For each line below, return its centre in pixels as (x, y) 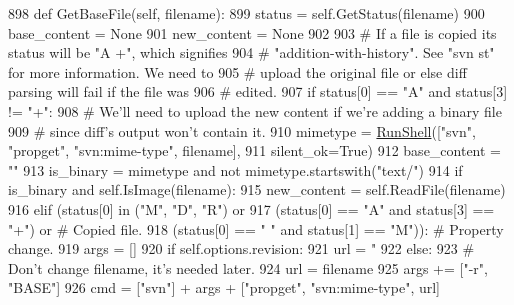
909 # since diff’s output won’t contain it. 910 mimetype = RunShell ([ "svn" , (242, 130)
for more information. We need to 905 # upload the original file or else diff (237, 71)
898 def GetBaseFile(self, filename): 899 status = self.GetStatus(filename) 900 (246, 13)
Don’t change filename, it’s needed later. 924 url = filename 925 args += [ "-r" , (248, 267)
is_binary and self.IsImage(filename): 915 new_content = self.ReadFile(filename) (257, 189)
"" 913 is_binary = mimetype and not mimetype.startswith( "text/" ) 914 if (235, 169)
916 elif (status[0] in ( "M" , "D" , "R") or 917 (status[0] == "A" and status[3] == (251, 208)
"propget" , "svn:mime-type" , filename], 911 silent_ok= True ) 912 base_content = (255, 150)
